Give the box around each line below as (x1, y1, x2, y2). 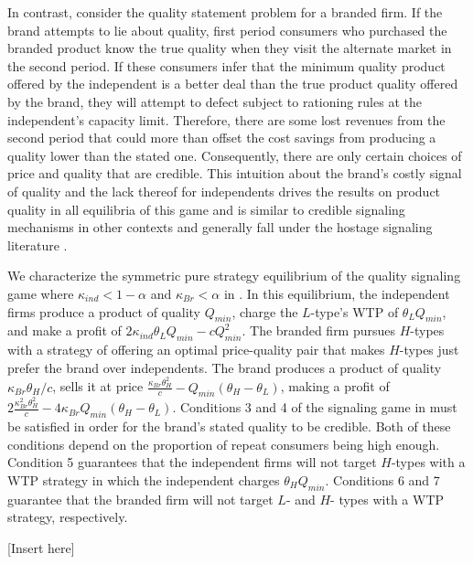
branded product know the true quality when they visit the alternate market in (7, 38, 452, 58)
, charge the (231, 302, 298, 321)
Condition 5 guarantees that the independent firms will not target (7, 452, 377, 472)
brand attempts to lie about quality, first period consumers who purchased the (7, 20, 447, 39)
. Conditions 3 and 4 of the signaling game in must (172, 398, 457, 417)
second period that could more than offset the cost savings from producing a (7, 128, 436, 147)
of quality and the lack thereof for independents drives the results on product (7, 181, 441, 200)
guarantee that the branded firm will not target (7, 489, 274, 508)
